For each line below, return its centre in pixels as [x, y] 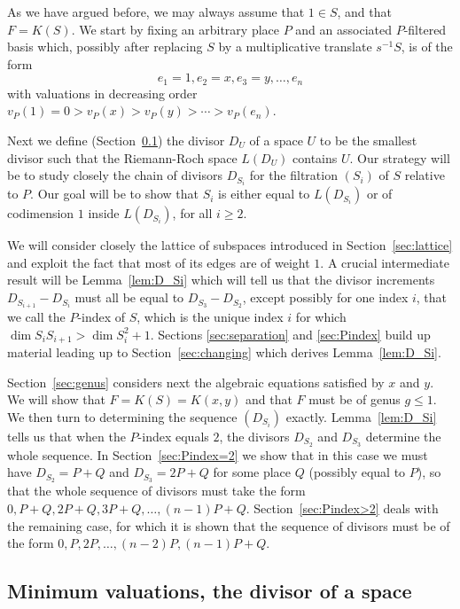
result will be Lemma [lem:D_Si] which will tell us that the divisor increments [221, 280]
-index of [101, 317]
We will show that [56, 399]
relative [425, 175]
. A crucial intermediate [385, 262]
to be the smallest [368, 141]
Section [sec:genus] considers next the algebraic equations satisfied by [196, 382]
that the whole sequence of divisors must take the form [156, 491]
